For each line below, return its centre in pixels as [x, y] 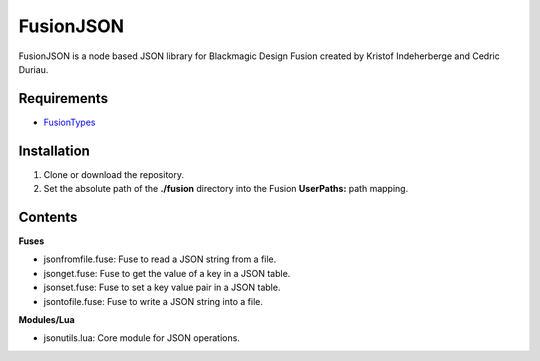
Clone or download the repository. [114, 174]
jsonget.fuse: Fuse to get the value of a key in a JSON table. [167, 273]
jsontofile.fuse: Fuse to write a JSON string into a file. [153, 301]
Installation [54, 150]
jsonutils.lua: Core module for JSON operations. [141, 338]
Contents [48, 216]
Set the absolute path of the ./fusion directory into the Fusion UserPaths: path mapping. [226, 189]
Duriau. [33, 69]
